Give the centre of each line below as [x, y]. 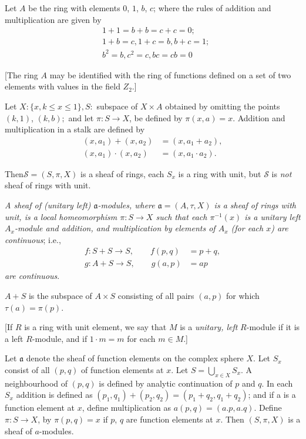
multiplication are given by [53, 19]
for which [243, 296]
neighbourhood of [36, 383]
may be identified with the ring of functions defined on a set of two [170, 74]
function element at [40, 408]
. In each [277, 383]
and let [81, 117]
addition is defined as [54, 395]
